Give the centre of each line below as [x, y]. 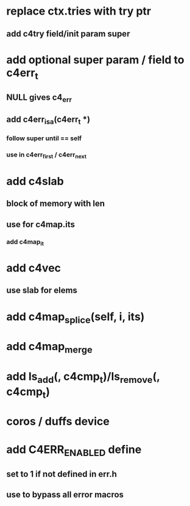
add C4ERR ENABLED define [74, 451]
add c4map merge [49, 348]
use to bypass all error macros [65, 495]
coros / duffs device [58, 422]
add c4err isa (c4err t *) [48, 120]
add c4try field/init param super [68, 34]
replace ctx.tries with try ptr [79, 11]
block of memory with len [56, 204]
